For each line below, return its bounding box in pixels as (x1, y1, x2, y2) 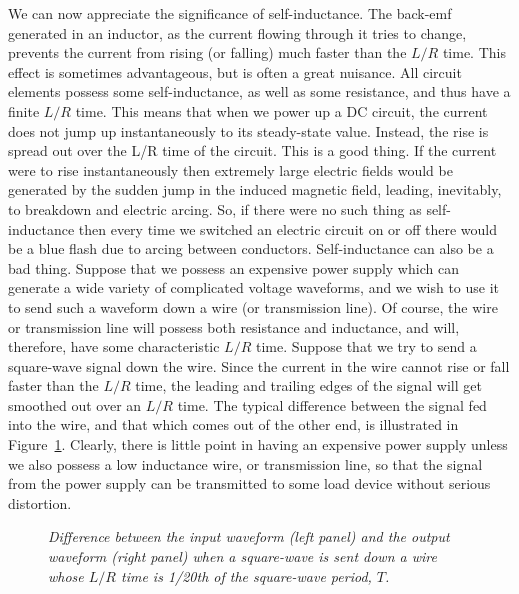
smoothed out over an (8, 394, 142, 415)
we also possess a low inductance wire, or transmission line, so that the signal (8, 453, 483, 474)
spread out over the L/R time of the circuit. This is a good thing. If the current (8, 140, 497, 161)
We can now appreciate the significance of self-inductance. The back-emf (8, 3, 452, 23)
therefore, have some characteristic (8, 336, 220, 357)
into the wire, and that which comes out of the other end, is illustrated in (8, 414, 459, 435)
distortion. (8, 492, 72, 513)
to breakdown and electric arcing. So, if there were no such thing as (8, 198, 422, 219)
